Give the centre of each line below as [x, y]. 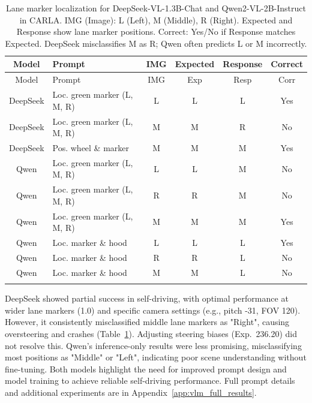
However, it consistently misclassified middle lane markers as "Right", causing [147, 322]
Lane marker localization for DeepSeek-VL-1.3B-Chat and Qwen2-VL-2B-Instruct [156, 8]
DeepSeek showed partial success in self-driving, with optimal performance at [147, 298]
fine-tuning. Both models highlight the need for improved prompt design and [146, 369]
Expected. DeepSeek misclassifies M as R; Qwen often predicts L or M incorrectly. [156, 43]
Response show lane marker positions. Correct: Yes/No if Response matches [156, 31]
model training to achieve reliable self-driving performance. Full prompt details [150, 381]
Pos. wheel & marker [91, 147]
